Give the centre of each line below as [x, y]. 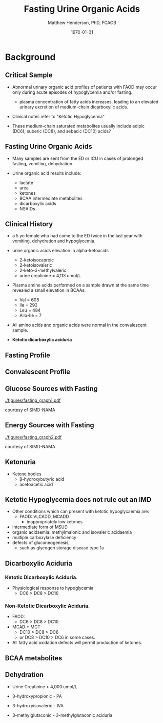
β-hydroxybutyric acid [42, 479]
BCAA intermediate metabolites [51, 198]
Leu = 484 [30, 310]
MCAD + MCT [26, 627]
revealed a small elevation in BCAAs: [49, 290]
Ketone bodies [27, 474]
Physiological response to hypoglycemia [53, 588]
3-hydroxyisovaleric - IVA [38, 705]
